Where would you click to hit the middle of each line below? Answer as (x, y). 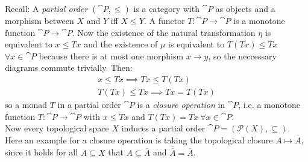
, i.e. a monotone (269, 105)
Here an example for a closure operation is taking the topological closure (139, 139)
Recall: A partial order (46, 8)
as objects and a (245, 8)
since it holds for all (42, 152)
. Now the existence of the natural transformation (164, 32)
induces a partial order (163, 128)
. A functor (164, 20)
